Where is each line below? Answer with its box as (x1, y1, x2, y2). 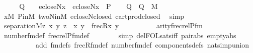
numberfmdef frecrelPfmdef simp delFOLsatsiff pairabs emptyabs (4, 30, 236, 40)
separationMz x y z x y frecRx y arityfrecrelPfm (4, 20, 203, 31)
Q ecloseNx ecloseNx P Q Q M (19, 1, 158, 11)
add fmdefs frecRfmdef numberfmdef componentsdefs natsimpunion (35, 40, 249, 50)
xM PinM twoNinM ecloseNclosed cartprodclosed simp (4, 10, 184, 21)
